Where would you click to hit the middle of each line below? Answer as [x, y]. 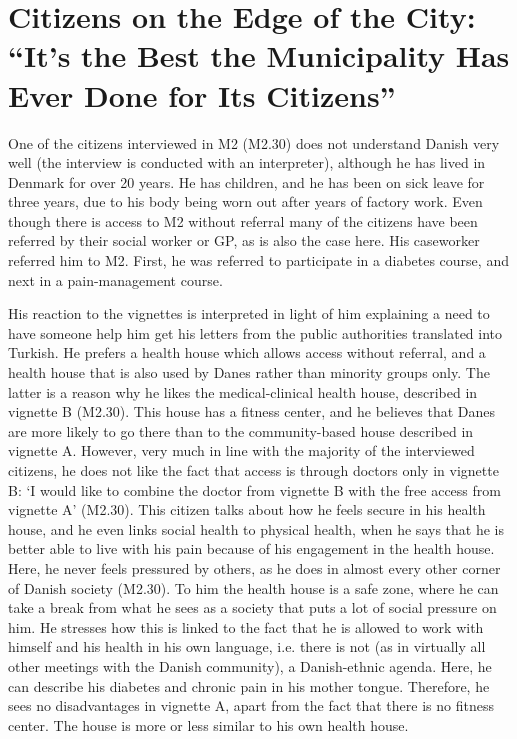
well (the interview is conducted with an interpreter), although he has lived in [247, 162]
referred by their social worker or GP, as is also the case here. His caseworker [244, 240]
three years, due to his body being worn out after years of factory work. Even [245, 201]
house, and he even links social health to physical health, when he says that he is [256, 528]
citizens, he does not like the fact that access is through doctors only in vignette [253, 470]
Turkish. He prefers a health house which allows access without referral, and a [247, 352]
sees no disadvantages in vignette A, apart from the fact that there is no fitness [251, 705]
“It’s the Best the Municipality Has [259, 55]
